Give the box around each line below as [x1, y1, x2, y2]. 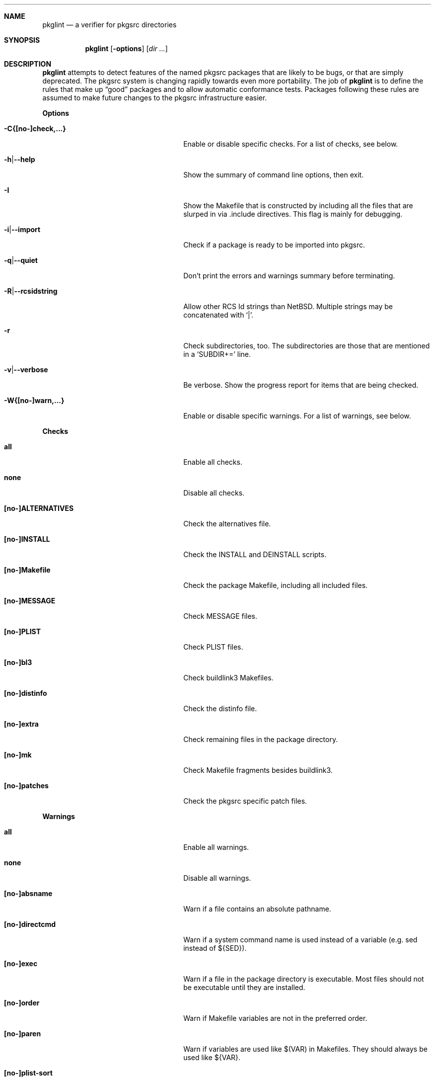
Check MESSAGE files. [183, 612, 258, 620]
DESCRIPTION [4, 60, 52, 68]
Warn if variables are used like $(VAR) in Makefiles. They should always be [183, 1045, 428, 1053]
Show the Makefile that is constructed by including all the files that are [183, 201, 413, 210]
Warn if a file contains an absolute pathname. [183, 905, 331, 913]
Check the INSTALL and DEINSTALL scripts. [183, 550, 327, 559]
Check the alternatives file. [183, 519, 271, 528]
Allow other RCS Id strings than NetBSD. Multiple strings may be [183, 302, 393, 311]
